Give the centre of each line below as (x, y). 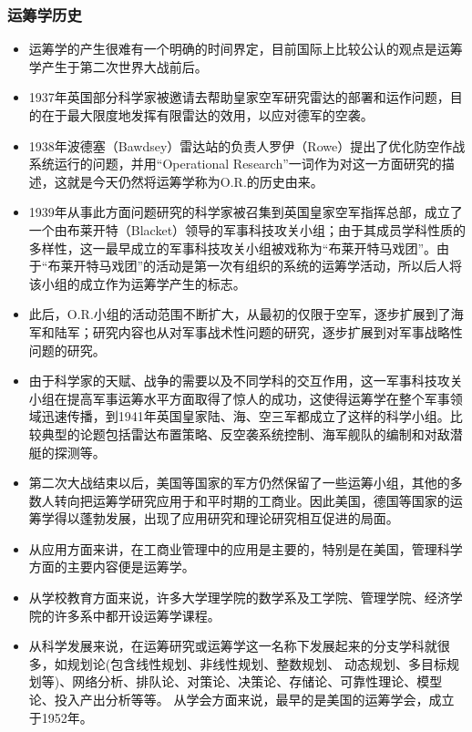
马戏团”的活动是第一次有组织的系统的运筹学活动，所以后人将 (281, 266)
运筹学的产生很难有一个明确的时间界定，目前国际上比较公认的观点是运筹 (246, 49)
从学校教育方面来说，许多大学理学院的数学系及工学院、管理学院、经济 (239, 598)
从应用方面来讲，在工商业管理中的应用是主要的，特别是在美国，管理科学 (246, 548)
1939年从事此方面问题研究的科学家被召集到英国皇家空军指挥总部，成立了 (246, 212)
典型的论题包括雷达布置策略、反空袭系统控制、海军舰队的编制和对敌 (246, 433)
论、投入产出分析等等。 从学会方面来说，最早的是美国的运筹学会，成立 (241, 700)
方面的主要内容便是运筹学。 (112, 567)
